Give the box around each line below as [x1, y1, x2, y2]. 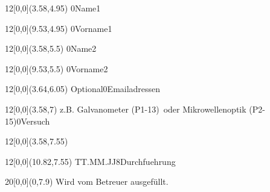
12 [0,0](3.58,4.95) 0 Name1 [5, 2, 101, 14]
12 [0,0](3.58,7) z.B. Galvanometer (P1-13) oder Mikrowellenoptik [5, 102, 246, 115]
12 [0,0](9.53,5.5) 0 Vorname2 [5, 62, 108, 75]
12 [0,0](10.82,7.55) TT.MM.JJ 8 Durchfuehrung [5, 155, 176, 167]
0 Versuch [16, 114, 50, 127]
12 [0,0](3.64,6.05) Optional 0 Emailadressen [5, 82, 161, 95]
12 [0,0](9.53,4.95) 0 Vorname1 [5, 22, 112, 34]
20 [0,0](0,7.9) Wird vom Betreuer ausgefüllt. [5, 175, 169, 188]
